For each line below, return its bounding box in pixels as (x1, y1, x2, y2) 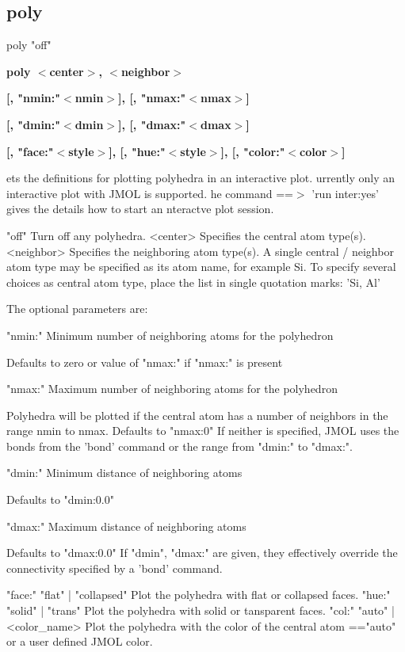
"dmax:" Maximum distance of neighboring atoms (6, 517, 246, 534)
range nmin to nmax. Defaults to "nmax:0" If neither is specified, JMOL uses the (6, 422, 399, 439)
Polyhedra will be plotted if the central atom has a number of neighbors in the (6, 406, 388, 423)
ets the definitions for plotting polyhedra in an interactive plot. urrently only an (6, 170, 395, 186)
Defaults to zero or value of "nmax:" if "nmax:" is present (6, 353, 283, 370)
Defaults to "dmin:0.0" (6, 491, 114, 508)
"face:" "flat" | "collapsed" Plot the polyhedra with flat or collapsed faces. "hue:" (6, 586, 391, 603)
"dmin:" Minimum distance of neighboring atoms (6, 464, 243, 481)
